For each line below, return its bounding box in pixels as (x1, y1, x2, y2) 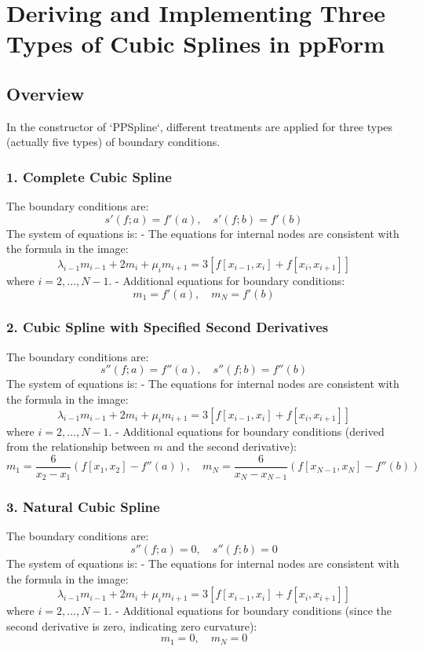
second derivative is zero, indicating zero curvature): (6, 617, 257, 634)
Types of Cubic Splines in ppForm (6, 27, 385, 60)
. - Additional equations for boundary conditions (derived (108, 422, 385, 439)
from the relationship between (6, 438, 150, 455)
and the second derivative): (166, 438, 297, 455)
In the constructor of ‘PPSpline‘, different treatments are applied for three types (6, 118, 393, 134)
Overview (6, 81, 85, 105)
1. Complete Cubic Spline (6, 166, 172, 186)
